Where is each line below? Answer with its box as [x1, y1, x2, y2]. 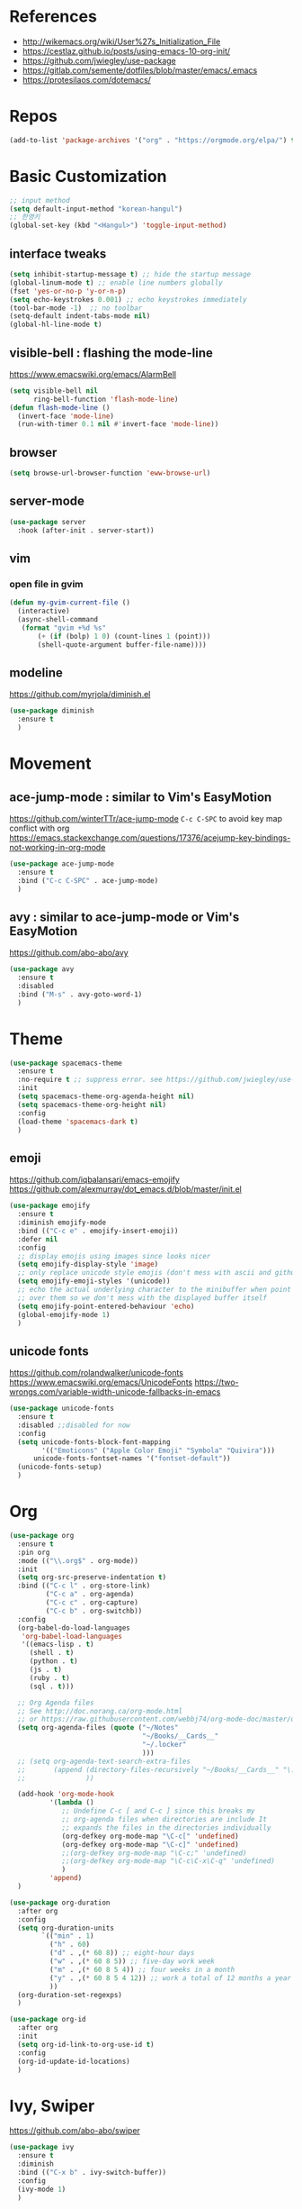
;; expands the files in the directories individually [61, 1823, 271, 1832]
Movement [9, 754, 92, 774]
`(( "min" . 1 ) [41, 1932, 94, 1941]
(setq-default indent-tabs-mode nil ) [9, 312, 151, 321]
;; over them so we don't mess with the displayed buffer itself [17, 1293, 268, 1303]
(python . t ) [29, 1657, 78, 1666]
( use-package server [9, 517, 87, 526]
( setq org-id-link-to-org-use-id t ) [17, 2040, 155, 2049]
